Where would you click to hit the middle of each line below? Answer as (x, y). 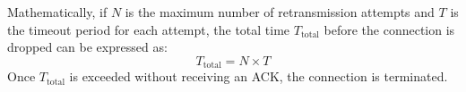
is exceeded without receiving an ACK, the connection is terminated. (259, 76)
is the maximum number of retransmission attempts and (280, 12)
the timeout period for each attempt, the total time (149, 29)
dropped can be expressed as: (87, 47)
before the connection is (389, 29)
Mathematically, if (57, 12)
